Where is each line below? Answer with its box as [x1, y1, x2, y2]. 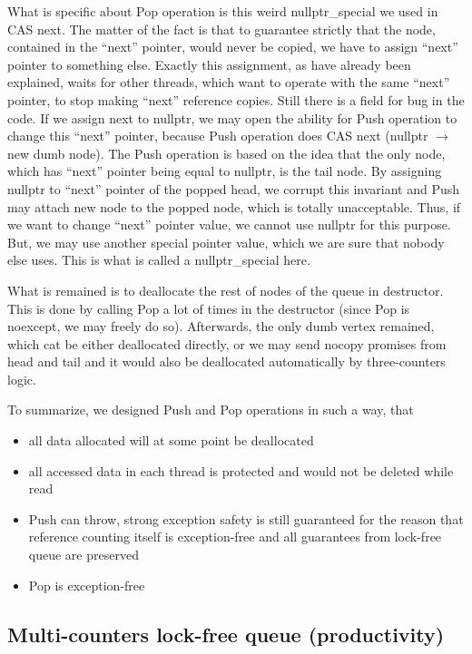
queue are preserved [28, 545, 139, 564]
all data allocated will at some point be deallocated [28, 431, 314, 450]
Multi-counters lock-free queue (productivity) [7, 620, 445, 648]
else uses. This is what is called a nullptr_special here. [7, 250, 310, 269]
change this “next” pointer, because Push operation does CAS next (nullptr [7, 126, 428, 145]
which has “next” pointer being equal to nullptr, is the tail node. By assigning [7, 161, 442, 181]
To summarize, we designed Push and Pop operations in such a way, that [7, 400, 414, 419]
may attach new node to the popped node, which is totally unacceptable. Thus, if [7, 197, 461, 216]
